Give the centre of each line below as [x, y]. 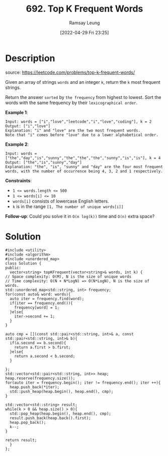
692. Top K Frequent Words [85, 9]
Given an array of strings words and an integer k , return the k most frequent [83, 82]
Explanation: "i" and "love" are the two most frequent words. [73, 130]
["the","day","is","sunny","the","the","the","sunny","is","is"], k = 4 [83, 158]
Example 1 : [17, 112]
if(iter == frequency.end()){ [41, 303]
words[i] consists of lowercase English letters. [61, 201]
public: [13, 268]
